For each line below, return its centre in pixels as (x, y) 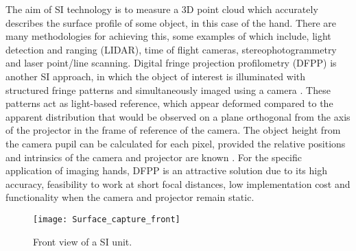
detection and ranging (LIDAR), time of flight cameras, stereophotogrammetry (171, 49)
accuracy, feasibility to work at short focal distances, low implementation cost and (178, 183)
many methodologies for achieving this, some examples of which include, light (168, 36)
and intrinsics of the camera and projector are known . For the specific (154, 157)
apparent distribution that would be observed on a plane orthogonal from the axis (178, 116)
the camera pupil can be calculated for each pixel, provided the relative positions (176, 143)
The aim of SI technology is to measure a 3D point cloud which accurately (162, 9)
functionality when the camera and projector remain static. (130, 197)
